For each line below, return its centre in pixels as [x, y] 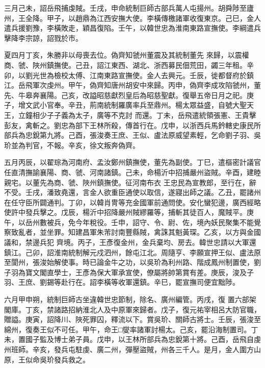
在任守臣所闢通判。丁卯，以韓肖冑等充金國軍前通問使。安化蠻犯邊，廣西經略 [132, 202]
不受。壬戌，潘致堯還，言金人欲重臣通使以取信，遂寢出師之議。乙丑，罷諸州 [132, 192]
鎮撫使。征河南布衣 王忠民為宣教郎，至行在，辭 [176, 182]
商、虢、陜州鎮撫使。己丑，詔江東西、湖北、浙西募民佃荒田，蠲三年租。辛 [129, 65]
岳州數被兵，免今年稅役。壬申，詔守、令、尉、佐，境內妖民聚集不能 [139, 222]
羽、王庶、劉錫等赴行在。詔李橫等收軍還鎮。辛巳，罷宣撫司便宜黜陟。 [122, 282]
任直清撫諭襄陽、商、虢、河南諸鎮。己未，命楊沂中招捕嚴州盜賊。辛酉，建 [129, 172]
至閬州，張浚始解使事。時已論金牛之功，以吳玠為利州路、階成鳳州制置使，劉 [132, 262]
